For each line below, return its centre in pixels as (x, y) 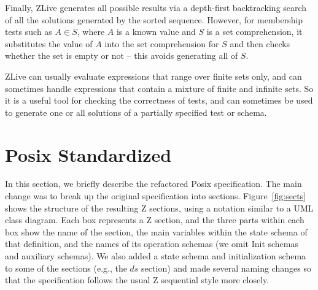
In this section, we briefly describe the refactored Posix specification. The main (153, 184)
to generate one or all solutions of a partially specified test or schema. (136, 112)
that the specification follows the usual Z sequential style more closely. (137, 280)
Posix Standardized (88, 154)
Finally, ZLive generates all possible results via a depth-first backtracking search (156, 7)
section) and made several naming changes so (226, 268)
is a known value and (156, 32)
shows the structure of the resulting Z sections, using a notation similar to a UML (159, 208)
